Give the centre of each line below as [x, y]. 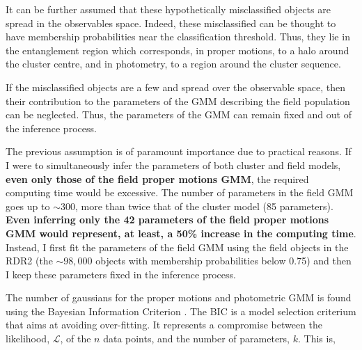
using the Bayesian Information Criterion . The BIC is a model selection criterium [181, 311]
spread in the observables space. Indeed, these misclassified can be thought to [171, 23]
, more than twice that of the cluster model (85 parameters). [204, 206]
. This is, [316, 339]
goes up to [28, 206]
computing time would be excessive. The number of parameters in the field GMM [180, 192]
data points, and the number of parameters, [197, 339]
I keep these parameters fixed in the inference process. [121, 274]
